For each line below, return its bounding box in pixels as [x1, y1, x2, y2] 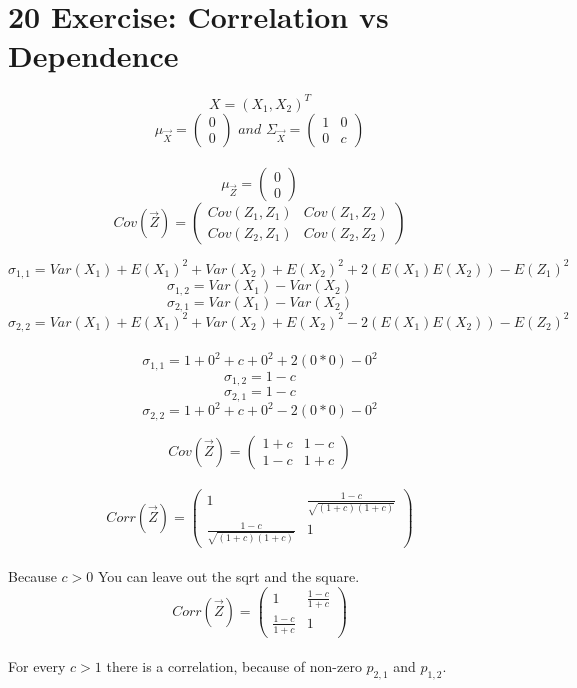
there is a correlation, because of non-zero [106, 656, 362, 677]
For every [8, 656, 66, 677]
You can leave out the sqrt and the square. [97, 566, 360, 587]
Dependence [8, 35, 179, 76]
